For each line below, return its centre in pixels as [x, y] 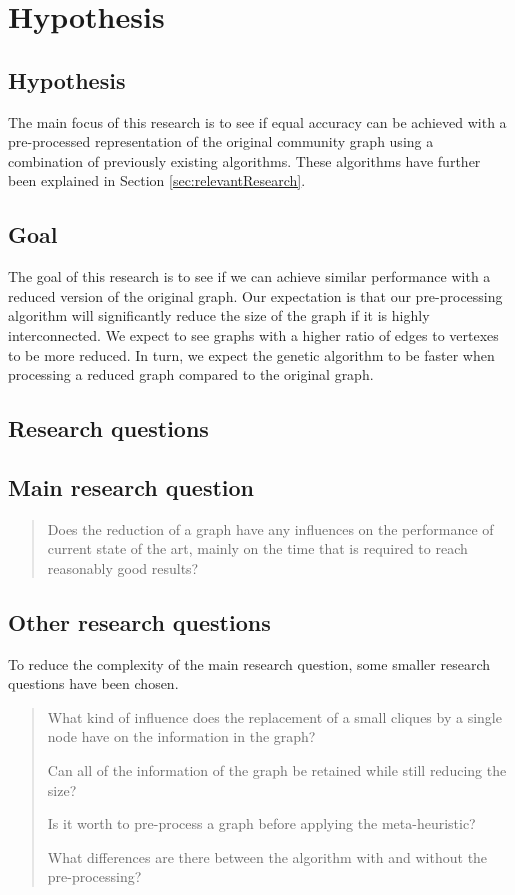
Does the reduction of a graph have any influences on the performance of [270, 528]
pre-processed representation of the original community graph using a [221, 141]
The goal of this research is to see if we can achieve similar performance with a [249, 276]
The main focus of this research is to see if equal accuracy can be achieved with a [257, 121]
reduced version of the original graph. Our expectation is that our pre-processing [255, 295]
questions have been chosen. [93, 683]
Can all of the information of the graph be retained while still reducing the [277, 770]
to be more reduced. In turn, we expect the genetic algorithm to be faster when [251, 354]
